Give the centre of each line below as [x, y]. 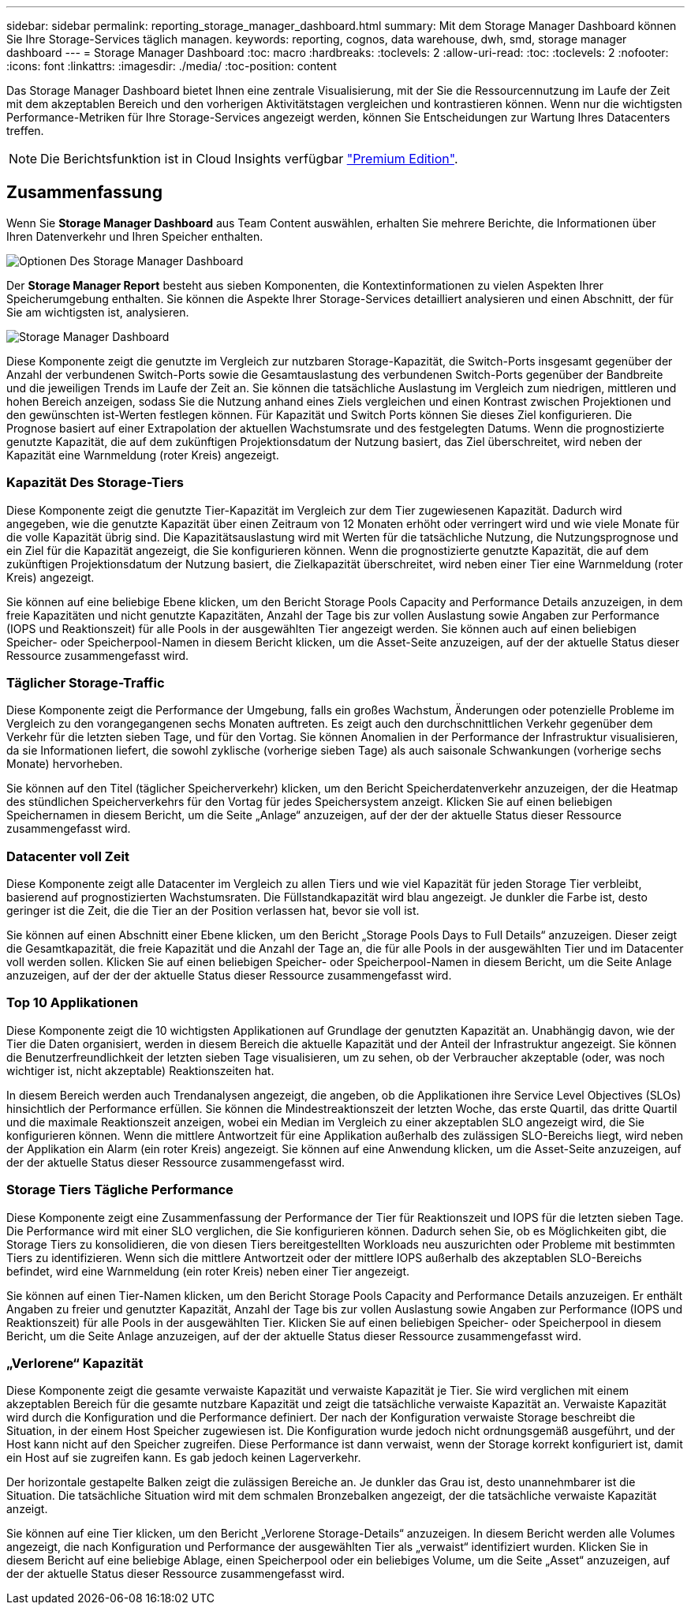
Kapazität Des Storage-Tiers [95, 483]
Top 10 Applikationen [73, 1003]
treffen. [25, 131]
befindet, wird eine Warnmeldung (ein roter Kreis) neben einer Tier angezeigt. [208, 1271]
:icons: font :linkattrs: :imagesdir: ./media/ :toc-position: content [172, 66]
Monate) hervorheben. [65, 764]
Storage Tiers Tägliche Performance [120, 1190]
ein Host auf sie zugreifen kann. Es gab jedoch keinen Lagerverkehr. [184, 1458]
